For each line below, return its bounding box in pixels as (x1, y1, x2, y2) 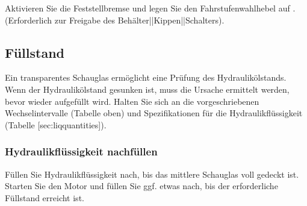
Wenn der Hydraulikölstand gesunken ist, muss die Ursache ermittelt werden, (5, 83, 290, 95)
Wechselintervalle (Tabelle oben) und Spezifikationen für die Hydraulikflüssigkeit (5, 107, 303, 119)
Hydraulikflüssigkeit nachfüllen (5, 144, 158, 159)
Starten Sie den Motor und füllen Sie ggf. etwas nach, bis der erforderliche (5, 179, 278, 192)
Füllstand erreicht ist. (5, 191, 84, 204)
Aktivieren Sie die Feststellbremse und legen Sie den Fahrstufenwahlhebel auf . (5, 2, 296, 14)
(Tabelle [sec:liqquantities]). (5, 118, 107, 131)
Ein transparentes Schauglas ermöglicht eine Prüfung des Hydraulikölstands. (5, 71, 287, 84)
